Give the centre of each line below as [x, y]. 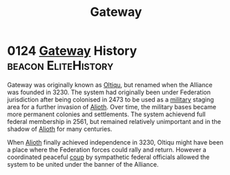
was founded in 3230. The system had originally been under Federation [109, 92]
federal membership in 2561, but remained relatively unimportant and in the [114, 121]
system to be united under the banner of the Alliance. [83, 164]
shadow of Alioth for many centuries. [60, 129]
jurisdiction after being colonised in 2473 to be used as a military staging [111, 99]
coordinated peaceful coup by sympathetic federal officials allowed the [108, 157]
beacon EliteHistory [60, 66]
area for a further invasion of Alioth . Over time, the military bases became [112, 107]
